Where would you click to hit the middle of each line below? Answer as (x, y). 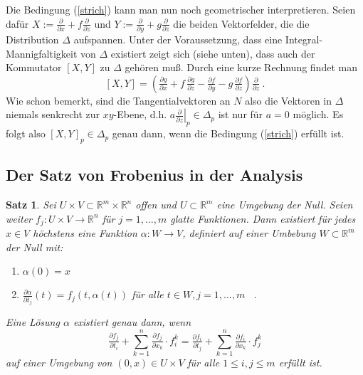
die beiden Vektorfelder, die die (241, 23)
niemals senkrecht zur (53, 114)
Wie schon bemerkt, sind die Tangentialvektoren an (118, 100)
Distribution (32, 39)
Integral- (304, 39)
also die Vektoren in (289, 100)
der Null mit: (35, 247)
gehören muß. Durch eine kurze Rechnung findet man (241, 67)
